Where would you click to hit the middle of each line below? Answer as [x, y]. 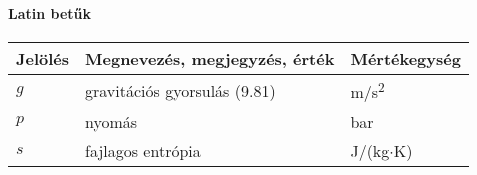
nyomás [111, 121]
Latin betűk [50, 13]
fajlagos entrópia [143, 150]
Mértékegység [405, 59]
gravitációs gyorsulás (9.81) [180, 91]
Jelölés [43, 59]
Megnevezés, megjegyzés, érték [210, 59]
